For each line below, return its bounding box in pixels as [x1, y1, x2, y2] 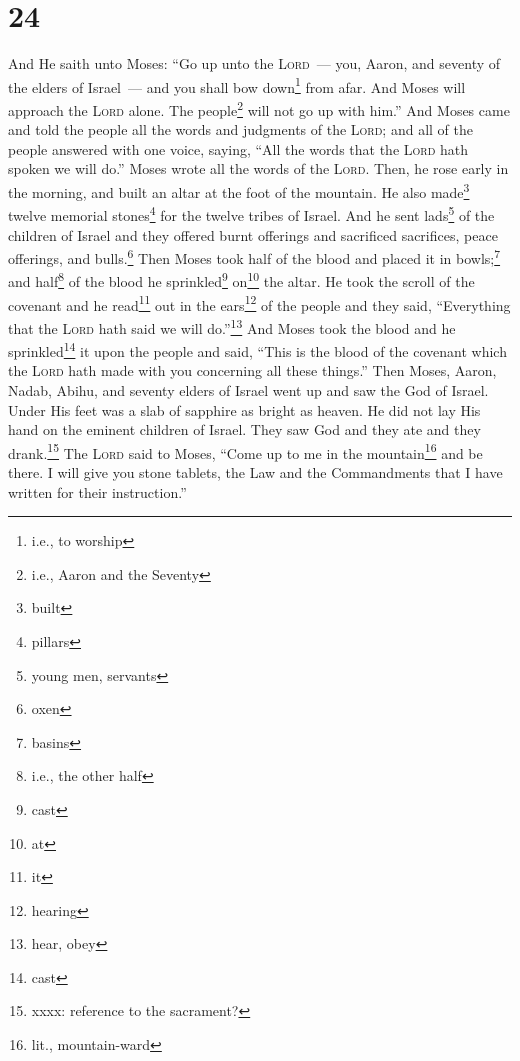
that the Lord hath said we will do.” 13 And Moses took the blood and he [8, 314, 456, 338]
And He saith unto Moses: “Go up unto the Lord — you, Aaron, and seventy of [8, 53, 501, 74]
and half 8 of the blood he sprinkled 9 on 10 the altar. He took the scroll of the [8, 268, 475, 291]
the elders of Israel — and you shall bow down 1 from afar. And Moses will [8, 73, 466, 97]
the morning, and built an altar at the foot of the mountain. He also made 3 [8, 179, 470, 202]
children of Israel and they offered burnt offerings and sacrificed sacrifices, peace [8, 224, 498, 245]
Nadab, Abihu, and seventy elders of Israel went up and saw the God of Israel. [8, 379, 489, 400]
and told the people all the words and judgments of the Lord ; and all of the [8, 119, 473, 140]
